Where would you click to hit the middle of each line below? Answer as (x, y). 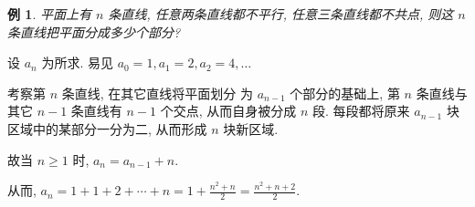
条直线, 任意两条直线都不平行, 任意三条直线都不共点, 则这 (281, 14)
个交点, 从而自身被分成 (228, 111)
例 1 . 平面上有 (49, 14)
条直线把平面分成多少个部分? (94, 31)
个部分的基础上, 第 (345, 93)
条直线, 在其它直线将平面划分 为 (157, 93)
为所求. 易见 (77, 62)
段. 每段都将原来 (361, 111)
